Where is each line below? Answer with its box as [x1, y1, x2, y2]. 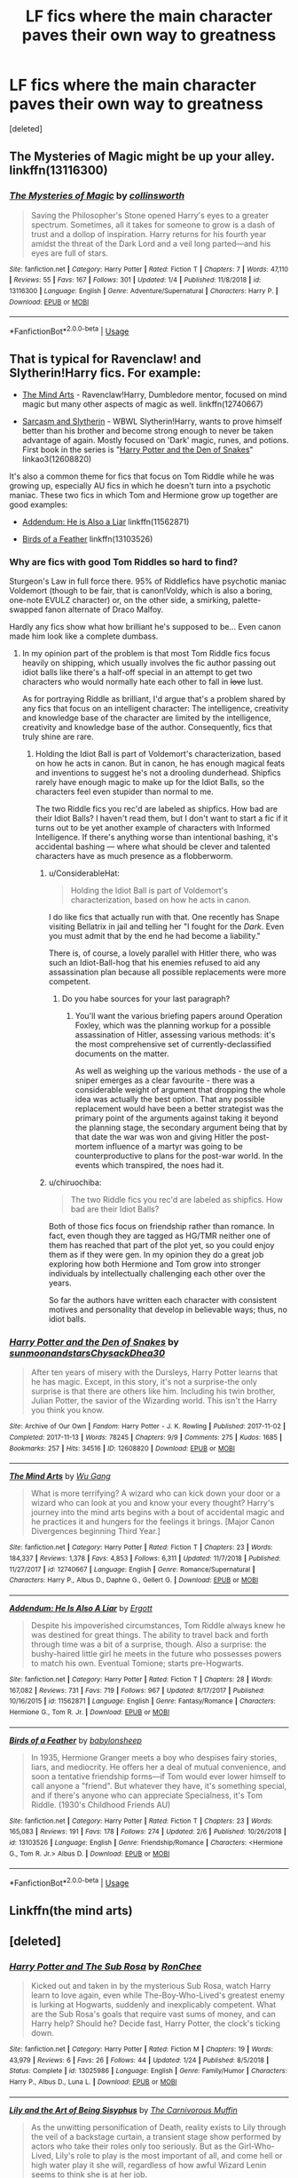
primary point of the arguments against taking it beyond [74, 1113, 279, 1124]
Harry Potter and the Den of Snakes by [9, 1335, 179, 1347]
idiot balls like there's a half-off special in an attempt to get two [21, 667, 253, 678]
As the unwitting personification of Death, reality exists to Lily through [30, 2121, 286, 2133]
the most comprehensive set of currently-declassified [74, 1039, 272, 1050]
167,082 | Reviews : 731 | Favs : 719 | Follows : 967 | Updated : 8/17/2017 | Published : [9, 1686, 265, 1695]
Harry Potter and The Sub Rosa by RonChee [9, 1960, 202, 1973]
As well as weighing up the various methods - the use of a [74, 1066, 288, 1077]
